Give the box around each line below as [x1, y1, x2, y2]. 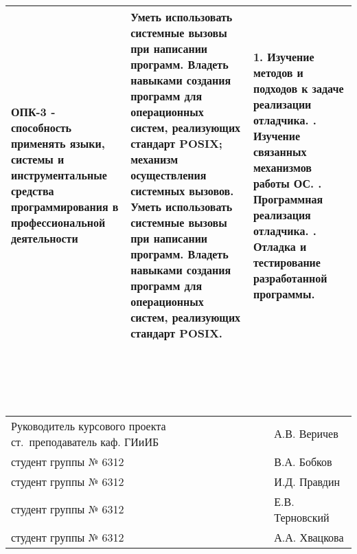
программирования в [11, 199, 119, 214]
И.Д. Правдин [274, 473, 341, 489]
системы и [11, 151, 65, 167]
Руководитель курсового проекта [11, 417, 166, 434]
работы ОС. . [253, 175, 322, 191]
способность [11, 120, 72, 135]
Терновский [274, 509, 330, 525]
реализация [253, 206, 311, 223]
